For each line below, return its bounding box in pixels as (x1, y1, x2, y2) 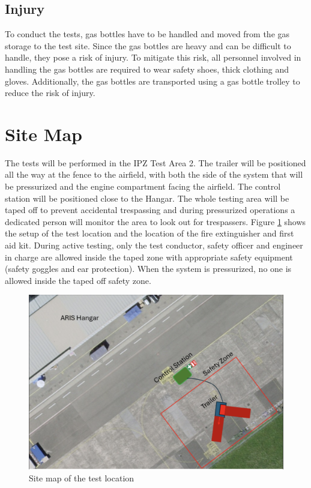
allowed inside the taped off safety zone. (5, 274, 151, 286)
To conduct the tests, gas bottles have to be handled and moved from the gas (5, 28, 290, 40)
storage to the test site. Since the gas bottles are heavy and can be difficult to (5, 39, 291, 52)
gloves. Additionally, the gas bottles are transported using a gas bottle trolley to (5, 74, 300, 87)
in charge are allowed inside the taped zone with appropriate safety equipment (5, 250, 293, 263)
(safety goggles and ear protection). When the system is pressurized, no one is (5, 262, 292, 275)
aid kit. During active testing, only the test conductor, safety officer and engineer (5, 239, 303, 252)
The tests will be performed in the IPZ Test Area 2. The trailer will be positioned (5, 156, 306, 169)
